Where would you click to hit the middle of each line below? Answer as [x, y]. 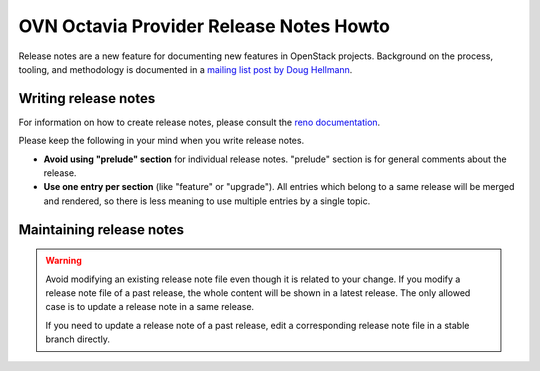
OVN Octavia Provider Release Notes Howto [204, 26]
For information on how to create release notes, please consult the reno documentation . [199, 122]
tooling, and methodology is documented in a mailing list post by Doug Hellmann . [185, 69]
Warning [63, 261]
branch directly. [77, 339]
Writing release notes [87, 98]
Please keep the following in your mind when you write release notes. [161, 141]
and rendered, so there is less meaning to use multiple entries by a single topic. [207, 201]
